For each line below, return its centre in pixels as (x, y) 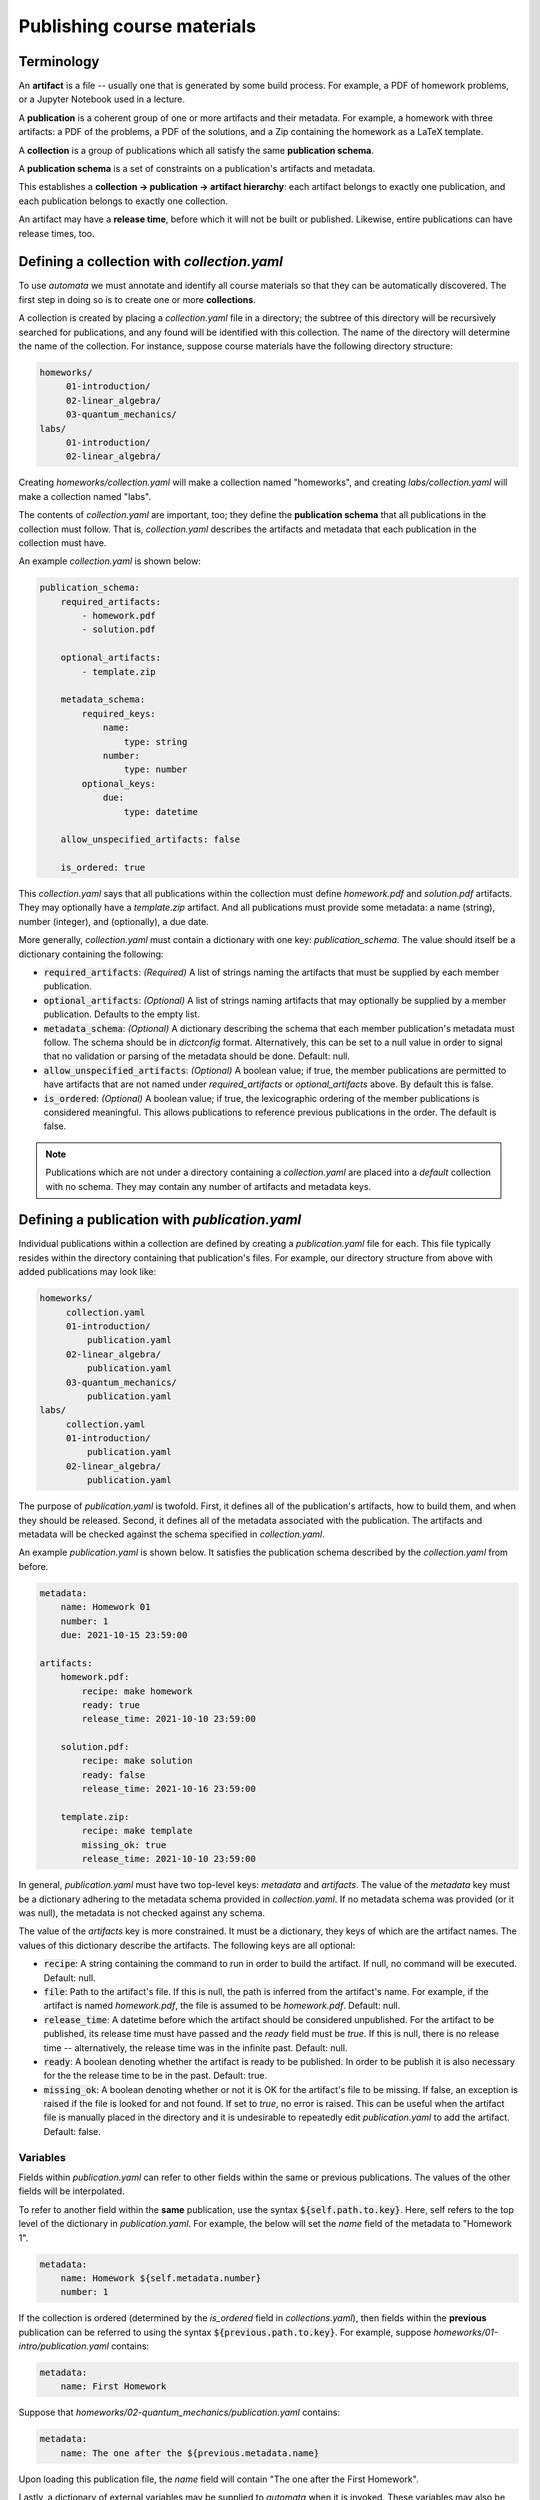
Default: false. (72, 2131)
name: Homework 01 (105, 1607)
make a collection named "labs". (85, 496)
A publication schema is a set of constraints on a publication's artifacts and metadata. (197, 169)
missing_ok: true (124, 1844)
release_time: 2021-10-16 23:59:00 (169, 1789)
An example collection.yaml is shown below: (110, 561)
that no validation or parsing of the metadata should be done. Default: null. (196, 1056)
